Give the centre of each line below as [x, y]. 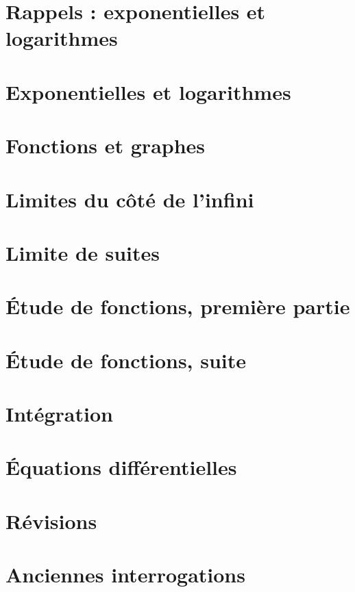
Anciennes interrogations [125, 575]
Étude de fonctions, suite [126, 360]
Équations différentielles [121, 467]
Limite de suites [83, 252]
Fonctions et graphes [106, 145]
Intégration [59, 413]
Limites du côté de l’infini [130, 199]
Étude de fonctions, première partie [178, 306]
